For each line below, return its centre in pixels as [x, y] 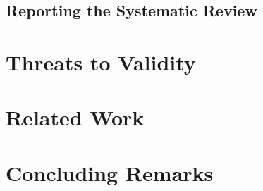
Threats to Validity [101, 62]
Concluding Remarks [110, 172]
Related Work [75, 117]
